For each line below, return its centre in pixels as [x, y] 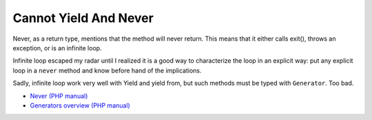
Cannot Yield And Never [83, 18]
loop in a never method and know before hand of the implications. [107, 70]
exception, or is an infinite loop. [58, 48]
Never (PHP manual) [59, 96]
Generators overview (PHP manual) [80, 105]
